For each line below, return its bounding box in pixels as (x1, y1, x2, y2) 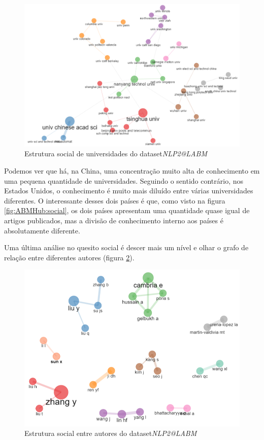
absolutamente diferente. (4, 225, 80, 235)
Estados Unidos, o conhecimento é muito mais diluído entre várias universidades (4, 185, 253, 196)
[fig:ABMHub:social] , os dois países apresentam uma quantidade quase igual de (4, 205, 250, 216)
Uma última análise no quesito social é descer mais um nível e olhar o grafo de (4, 242, 249, 253)
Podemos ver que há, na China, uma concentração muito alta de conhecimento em (4, 165, 260, 176)
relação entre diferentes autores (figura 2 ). (4, 252, 135, 262)
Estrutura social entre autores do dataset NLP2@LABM (24, 428, 197, 438)
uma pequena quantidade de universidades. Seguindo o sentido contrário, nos (4, 175, 244, 186)
